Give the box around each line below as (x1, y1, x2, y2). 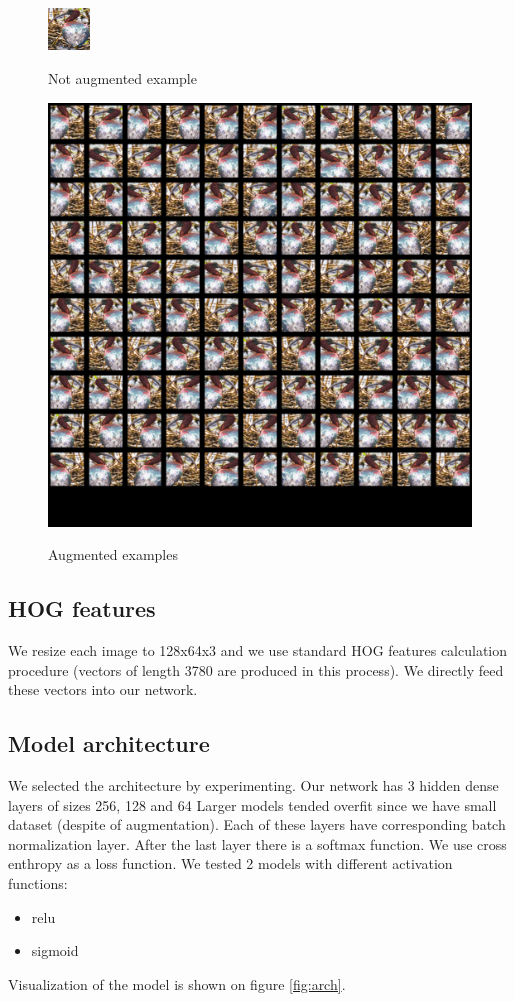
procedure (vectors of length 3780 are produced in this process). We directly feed (8, 659, 504, 680)
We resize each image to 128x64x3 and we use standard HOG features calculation (8, 639, 508, 660)
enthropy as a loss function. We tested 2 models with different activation (8, 853, 453, 874)
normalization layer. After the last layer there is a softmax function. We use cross (8, 833, 507, 854)
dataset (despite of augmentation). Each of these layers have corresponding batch (8, 814, 506, 835)
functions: (8, 872, 68, 893)
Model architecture (8, 728, 210, 759)
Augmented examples (48, 544, 178, 565)
